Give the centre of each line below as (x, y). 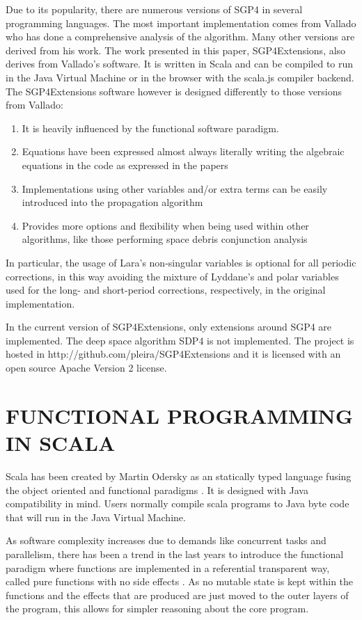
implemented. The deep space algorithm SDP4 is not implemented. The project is (180, 340)
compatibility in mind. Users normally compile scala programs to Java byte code (178, 503)
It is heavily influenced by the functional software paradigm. (150, 128)
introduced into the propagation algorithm (112, 202)
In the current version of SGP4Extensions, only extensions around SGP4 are (169, 327)
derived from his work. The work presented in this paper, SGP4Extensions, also (176, 50)
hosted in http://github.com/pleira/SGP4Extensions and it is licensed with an (173, 354)
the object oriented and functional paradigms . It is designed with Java (157, 490)
